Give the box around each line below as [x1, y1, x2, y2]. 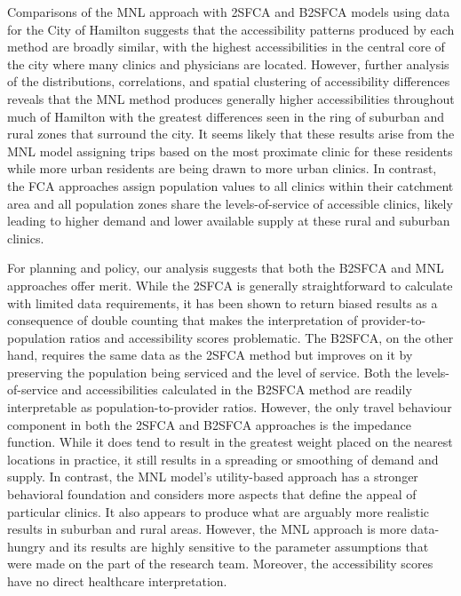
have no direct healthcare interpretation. [7, 572, 227, 590]
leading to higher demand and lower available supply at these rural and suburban [7, 211, 450, 230]
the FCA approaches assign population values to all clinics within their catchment [7, 176, 454, 195]
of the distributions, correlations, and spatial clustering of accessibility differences [7, 72, 450, 91]
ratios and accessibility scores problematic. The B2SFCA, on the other [69, 328, 454, 346]
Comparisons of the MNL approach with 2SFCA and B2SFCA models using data [7, 3, 450, 20]
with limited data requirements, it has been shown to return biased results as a [7, 293, 438, 312]
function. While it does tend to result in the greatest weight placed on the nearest [7, 433, 453, 451]
